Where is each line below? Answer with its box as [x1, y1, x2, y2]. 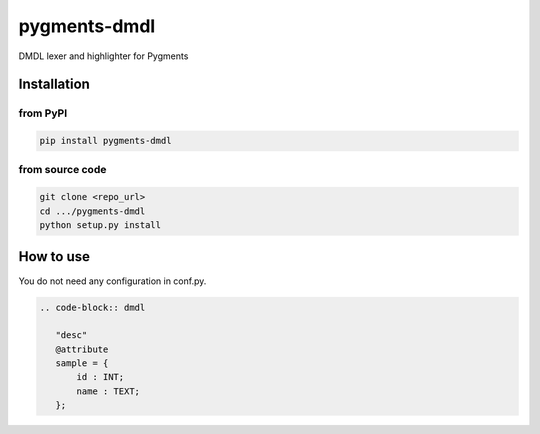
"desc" [55, 330, 88, 341]
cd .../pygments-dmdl [39, 205, 146, 217]
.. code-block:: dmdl [39, 301, 146, 313]
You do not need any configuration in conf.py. [18, 275, 207, 287]
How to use [18, 248, 90, 265]
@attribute [55, 343, 109, 355]
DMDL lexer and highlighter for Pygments [18, 50, 189, 62]
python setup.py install [39, 220, 162, 231]
